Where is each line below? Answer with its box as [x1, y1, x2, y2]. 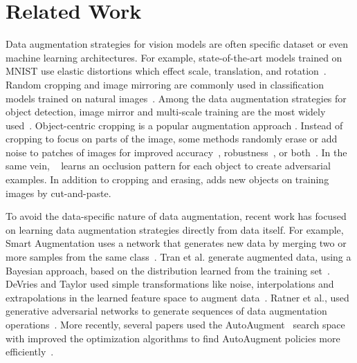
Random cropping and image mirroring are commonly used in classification [6, 77, 324, 91]
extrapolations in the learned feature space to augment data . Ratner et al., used [6, 290, 349, 304]
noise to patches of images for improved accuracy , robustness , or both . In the [6, 145, 347, 159]
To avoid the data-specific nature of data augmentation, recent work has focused [6, 209, 347, 223]
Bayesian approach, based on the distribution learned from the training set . [6, 263, 330, 277]
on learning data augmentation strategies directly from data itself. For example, [6, 222, 344, 236]
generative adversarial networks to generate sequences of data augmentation [6, 304, 327, 318]
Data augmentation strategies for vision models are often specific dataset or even [6, 37, 349, 51]
